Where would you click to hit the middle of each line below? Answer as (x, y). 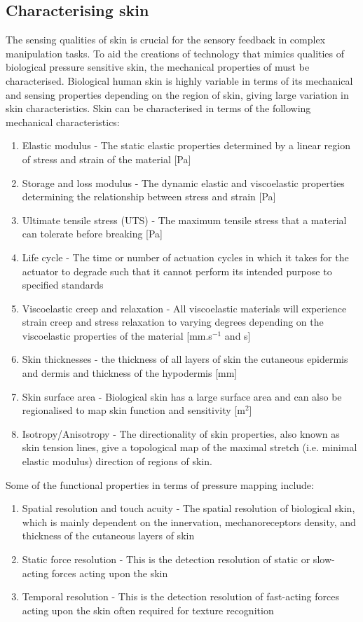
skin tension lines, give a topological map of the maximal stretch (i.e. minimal (190, 447)
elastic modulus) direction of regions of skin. (117, 461)
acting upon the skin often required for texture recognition (148, 610)
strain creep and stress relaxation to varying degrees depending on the (173, 322)
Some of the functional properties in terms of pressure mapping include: (160, 484)
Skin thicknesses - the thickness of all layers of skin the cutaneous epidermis (185, 359)
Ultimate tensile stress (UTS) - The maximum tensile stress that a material (184, 220)
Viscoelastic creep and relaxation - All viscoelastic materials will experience (184, 308)
